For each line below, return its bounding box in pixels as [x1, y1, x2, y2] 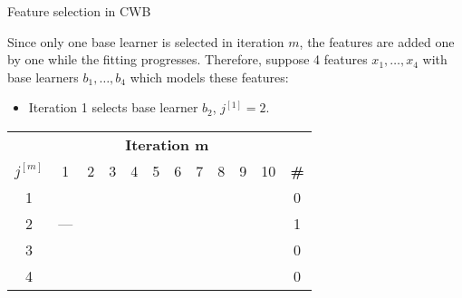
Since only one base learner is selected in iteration [7, 32, 284, 51]
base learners [7, 67, 79, 86]
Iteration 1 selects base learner [28, 98, 198, 117]
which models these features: [130, 67, 289, 86]
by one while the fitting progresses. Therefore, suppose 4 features [7, 50, 368, 69]
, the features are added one [299, 32, 455, 51]
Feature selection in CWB [7, 2, 151, 20]
